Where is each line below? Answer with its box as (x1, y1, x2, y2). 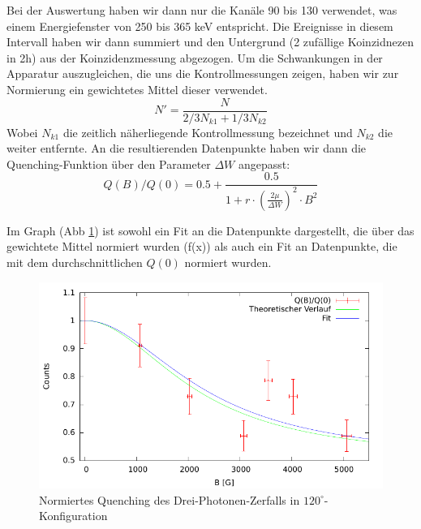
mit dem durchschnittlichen (6, 254, 143, 270)
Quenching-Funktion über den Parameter (6, 155, 211, 172)
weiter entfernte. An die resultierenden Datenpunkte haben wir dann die (6, 140, 367, 157)
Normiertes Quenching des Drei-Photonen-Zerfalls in (39, 491, 300, 508)
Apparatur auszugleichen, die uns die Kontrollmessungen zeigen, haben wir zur (6, 65, 399, 82)
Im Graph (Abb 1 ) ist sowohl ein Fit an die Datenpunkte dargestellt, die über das (6, 221, 415, 239)
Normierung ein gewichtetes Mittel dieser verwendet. (6, 80, 268, 97)
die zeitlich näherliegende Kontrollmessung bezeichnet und (62, 123, 353, 140)
